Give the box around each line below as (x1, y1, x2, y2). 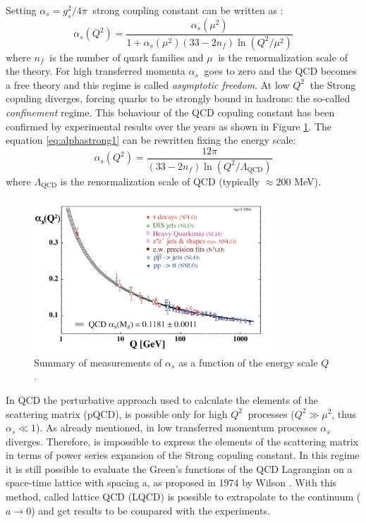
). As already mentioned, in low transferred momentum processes (36, 420, 317, 435)
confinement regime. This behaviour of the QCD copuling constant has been (6, 105, 335, 120)
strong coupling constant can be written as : (92, 3, 283, 17)
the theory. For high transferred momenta (6, 63, 185, 78)
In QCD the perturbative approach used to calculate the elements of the (6, 392, 319, 407)
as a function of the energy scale (178, 355, 318, 369)
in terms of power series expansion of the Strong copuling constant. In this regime (6, 448, 360, 462)
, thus (331, 406, 357, 421)
